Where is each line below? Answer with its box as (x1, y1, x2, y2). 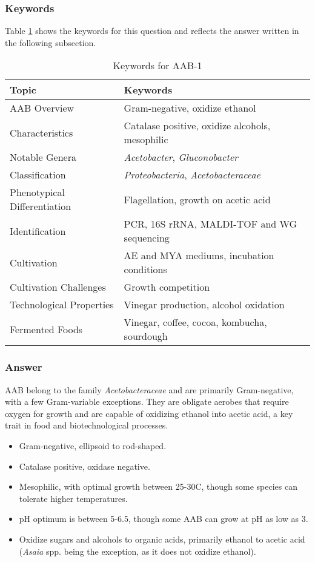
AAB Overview (10, 101, 75, 115)
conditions (124, 262, 167, 277)
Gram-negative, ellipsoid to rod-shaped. (19, 439, 167, 452)
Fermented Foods (10, 322, 83, 336)
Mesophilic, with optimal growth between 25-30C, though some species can (19, 480, 297, 493)
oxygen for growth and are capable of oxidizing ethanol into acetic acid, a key (5, 407, 293, 419)
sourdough (124, 329, 168, 344)
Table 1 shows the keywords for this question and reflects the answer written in (5, 24, 299, 37)
